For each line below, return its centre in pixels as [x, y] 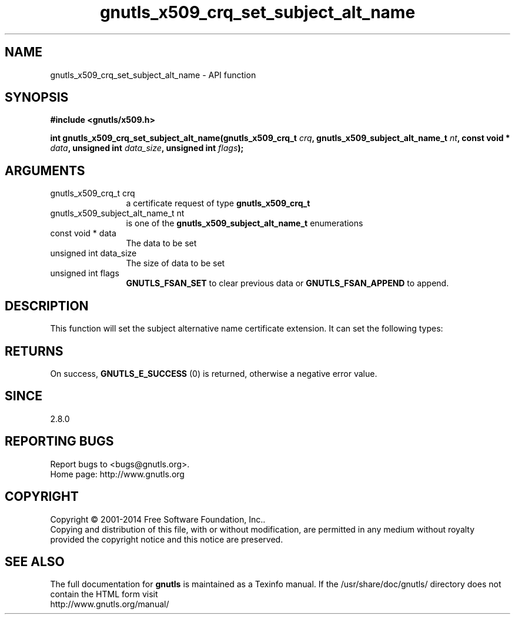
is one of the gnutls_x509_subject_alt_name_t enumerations [245, 223]
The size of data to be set [175, 263]
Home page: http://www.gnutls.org [117, 474]
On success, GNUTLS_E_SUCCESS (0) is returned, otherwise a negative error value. [214, 373]
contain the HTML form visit [104, 594]
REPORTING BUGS [59, 441]
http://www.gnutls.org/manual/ [110, 604]
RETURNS [34, 351]
